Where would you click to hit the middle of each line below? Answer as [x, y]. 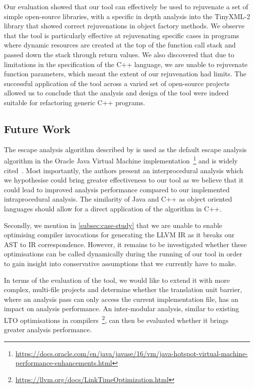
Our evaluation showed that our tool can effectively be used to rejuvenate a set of [126, 6]
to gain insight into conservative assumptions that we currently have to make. [120, 263]
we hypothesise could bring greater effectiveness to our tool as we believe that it [124, 180]
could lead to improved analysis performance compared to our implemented [117, 189]
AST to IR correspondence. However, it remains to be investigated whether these [125, 244]
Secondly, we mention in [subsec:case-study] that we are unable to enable [113, 225]
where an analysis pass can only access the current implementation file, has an [121, 299]
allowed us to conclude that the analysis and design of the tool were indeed [116, 93]
